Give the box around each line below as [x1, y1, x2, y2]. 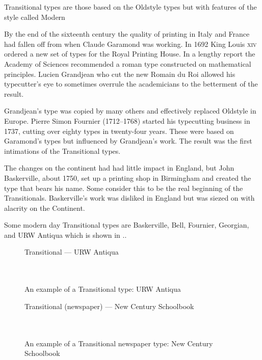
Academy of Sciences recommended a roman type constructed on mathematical [4, 58, 251, 69]
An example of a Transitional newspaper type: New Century [24, 338, 213, 348]
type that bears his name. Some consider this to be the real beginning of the [4, 182, 243, 193]
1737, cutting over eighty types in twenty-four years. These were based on [4, 125, 234, 136]
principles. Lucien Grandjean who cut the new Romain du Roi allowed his [4, 68, 235, 79]
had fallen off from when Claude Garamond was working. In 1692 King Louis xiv [4, 38, 257, 49]
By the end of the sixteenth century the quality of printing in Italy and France [4, 29, 250, 39]
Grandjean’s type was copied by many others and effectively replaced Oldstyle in [4, 105, 256, 116]
